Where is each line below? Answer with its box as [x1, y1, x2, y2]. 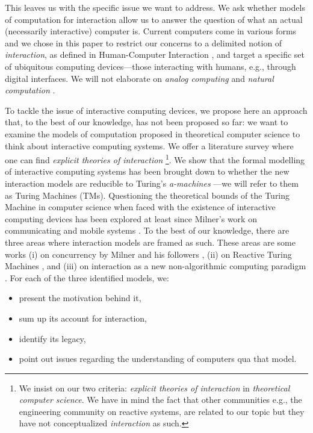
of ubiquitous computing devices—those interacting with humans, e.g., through [5, 60, 296, 72]
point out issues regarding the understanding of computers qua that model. [19, 352, 297, 365]
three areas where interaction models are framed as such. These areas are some [5, 235, 296, 248]
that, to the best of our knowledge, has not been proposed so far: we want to [5, 116, 288, 128]
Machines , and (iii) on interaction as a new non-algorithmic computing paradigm [5, 260, 306, 272]
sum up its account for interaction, [19, 311, 147, 324]
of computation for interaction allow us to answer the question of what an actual [5, 13, 303, 25]
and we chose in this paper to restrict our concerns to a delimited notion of [5, 36, 282, 49]
